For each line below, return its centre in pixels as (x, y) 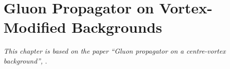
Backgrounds (117, 27)
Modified (35, 27)
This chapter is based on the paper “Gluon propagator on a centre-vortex (115, 51)
